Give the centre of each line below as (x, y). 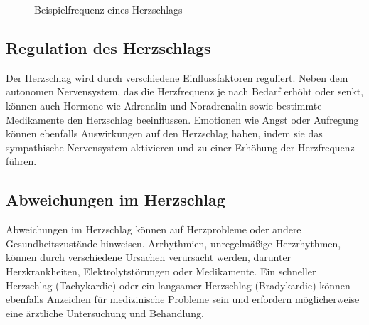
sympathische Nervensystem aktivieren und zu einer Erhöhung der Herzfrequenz (180, 147)
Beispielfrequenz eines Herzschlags (108, 9)
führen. (21, 161)
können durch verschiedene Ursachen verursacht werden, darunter (149, 257)
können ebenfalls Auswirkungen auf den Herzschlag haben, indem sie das (164, 133)
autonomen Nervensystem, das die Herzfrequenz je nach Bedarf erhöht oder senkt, (185, 91)
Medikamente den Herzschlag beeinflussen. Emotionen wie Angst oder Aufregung (182, 119)
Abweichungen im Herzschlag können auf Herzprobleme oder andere (154, 229)
